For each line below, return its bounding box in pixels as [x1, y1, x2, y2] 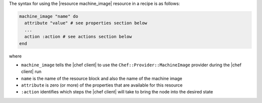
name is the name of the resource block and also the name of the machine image [21, 75, 182, 81]
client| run [21, 69, 42, 74]
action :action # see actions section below [24, 34, 132, 40]
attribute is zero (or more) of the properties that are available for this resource [21, 82, 183, 88]
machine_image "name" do [19, 14, 79, 19]
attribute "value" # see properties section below [24, 20, 147, 26]
